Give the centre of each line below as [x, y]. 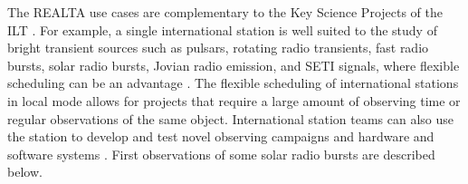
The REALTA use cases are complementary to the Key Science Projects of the [225, 12]
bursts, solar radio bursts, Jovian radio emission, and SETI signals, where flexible [234, 65]
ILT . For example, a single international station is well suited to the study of [222, 29]
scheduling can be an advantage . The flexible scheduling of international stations [233, 83]
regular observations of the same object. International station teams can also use [230, 118]
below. [25, 172]
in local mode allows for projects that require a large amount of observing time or [234, 100]
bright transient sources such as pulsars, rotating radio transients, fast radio [218, 48]
